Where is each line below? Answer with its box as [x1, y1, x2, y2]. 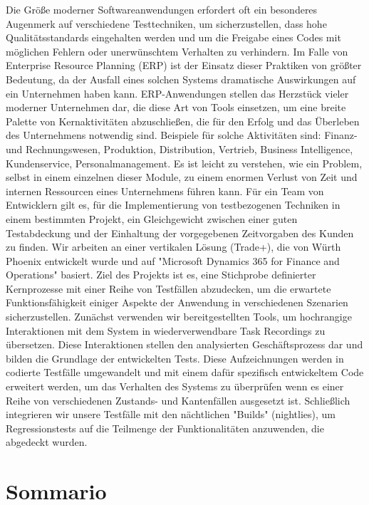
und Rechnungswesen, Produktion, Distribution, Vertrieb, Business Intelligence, [6, 141, 353, 156]
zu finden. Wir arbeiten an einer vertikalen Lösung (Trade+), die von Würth [6, 239, 341, 254]
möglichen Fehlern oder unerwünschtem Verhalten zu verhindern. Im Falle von [6, 43, 348, 58]
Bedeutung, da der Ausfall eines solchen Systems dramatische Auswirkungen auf [6, 71, 356, 86]
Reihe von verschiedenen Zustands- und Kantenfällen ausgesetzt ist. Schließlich [6, 392, 350, 407]
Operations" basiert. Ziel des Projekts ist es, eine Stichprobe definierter [6, 267, 316, 282]
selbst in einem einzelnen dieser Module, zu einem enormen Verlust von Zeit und [6, 170, 358, 184]
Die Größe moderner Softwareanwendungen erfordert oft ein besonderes [6, 2, 318, 16]
